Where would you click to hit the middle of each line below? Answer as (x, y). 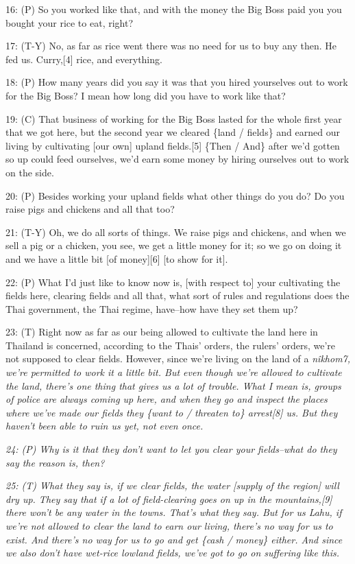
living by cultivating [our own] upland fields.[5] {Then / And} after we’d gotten (173, 145)
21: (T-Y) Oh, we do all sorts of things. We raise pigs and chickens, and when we (176, 232)
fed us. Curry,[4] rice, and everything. (84, 59)
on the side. (30, 172)
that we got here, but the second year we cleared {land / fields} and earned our (173, 132)
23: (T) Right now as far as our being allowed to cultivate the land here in (162, 332)
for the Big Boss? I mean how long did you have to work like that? (146, 95)
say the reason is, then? (55, 462)
